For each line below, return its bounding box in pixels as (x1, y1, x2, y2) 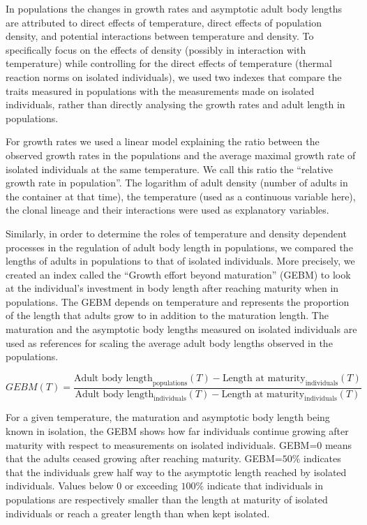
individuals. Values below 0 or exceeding (6, 478, 178, 493)
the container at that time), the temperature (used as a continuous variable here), (6, 188, 356, 203)
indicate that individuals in (207, 478, 323, 493)
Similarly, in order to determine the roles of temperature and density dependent (6, 225, 347, 240)
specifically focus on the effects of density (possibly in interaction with (6, 42, 306, 57)
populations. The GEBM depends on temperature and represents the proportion (6, 294, 350, 309)
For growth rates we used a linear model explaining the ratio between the (6, 134, 320, 149)
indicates (304, 451, 341, 466)
